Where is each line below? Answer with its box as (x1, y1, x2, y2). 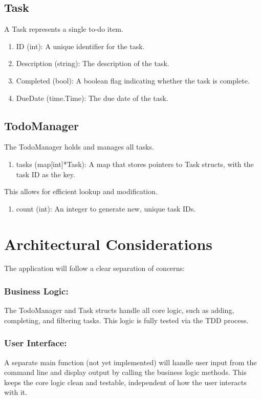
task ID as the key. (16, 169, 75, 179)
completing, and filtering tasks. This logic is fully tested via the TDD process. (4, 314, 249, 325)
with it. (4, 387, 28, 397)
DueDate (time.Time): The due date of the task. (16, 92, 168, 103)
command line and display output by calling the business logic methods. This (4, 367, 247, 377)
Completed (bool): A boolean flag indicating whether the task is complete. (16, 75, 250, 86)
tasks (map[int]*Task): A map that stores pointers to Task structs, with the (16, 158, 254, 169)
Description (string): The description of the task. (16, 58, 169, 69)
